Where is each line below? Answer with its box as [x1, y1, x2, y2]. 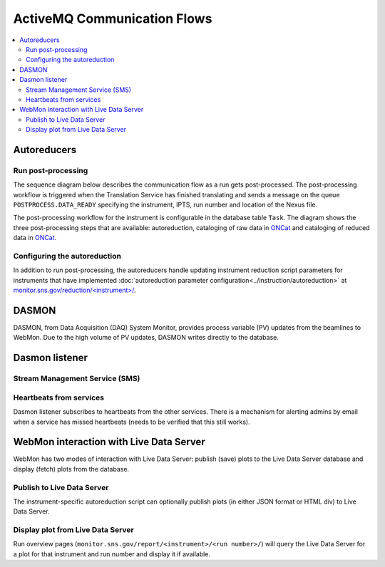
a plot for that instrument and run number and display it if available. [13, 549, 210, 558]
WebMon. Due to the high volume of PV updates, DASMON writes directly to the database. [13, 333, 279, 342]
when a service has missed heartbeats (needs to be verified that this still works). [13, 417, 250, 426]
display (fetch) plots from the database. [13, 464, 130, 473]
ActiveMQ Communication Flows [13, 11, 212, 26]
